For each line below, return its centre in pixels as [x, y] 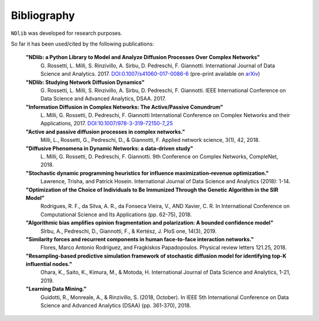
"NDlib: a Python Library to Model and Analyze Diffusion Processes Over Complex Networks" [143, 57]
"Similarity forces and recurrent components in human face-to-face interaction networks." [140, 239]
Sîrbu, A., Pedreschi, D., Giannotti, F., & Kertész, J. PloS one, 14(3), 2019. [128, 231]
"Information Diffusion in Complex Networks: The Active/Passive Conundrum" [124, 107]
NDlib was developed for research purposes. [66, 33]
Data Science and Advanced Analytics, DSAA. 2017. [103, 99]
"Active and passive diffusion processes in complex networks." [105, 132]
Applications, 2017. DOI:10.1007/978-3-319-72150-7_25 [107, 124]
